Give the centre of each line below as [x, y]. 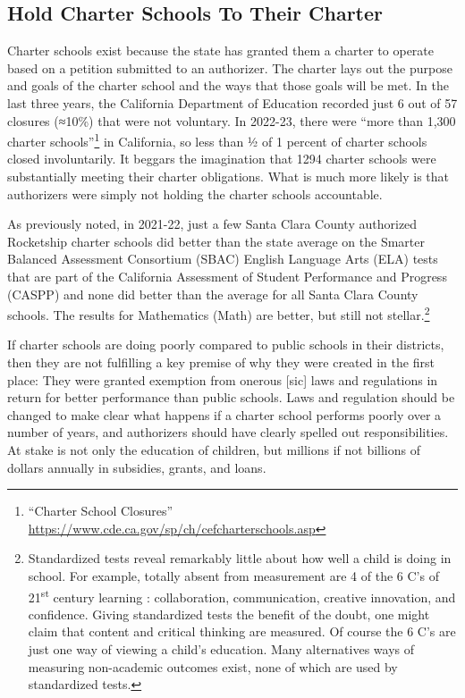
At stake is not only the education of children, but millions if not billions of [214, 449]
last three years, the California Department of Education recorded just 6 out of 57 [232, 102]
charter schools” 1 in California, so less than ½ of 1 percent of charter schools [217, 140]
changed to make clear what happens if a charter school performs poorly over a [224, 414]
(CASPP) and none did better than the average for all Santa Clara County [213, 294]
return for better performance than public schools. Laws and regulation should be [231, 397]
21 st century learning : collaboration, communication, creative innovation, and [242, 595]
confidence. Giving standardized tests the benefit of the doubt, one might [229, 614]
